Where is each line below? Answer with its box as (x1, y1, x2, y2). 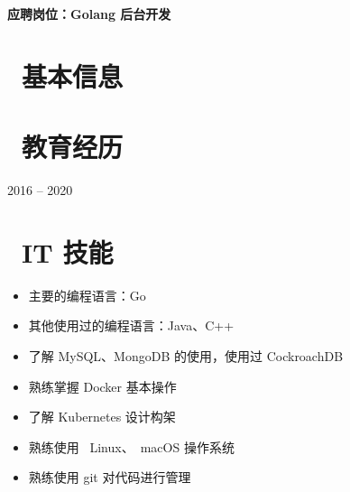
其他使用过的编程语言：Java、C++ (28, 316, 235, 335)
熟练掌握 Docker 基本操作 (28, 376, 177, 395)
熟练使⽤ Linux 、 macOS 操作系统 (28, 437, 235, 456)
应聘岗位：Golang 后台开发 (7, 5, 171, 23)
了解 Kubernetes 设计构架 (28, 407, 176, 426)
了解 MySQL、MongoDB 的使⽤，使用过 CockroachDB (28, 347, 344, 365)
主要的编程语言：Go (28, 285, 146, 304)
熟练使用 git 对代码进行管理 (28, 468, 191, 487)
